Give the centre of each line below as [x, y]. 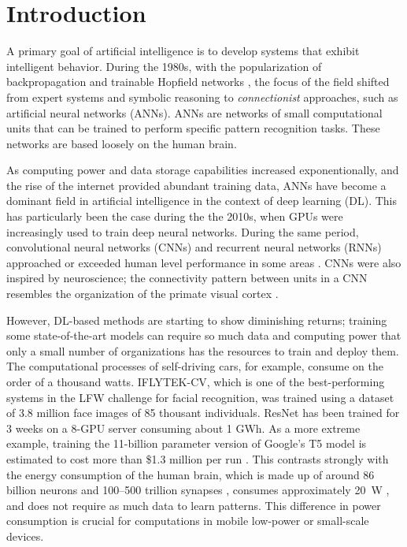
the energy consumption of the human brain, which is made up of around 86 [191, 474]
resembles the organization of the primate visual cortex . [142, 294]
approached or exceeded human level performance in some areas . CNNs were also [204, 262]
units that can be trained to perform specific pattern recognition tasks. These [193, 128]
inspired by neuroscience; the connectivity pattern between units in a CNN [187, 278]
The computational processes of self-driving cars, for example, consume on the [195, 366]
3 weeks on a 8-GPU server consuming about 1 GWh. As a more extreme [183, 428]
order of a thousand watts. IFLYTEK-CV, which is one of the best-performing [196, 381]
